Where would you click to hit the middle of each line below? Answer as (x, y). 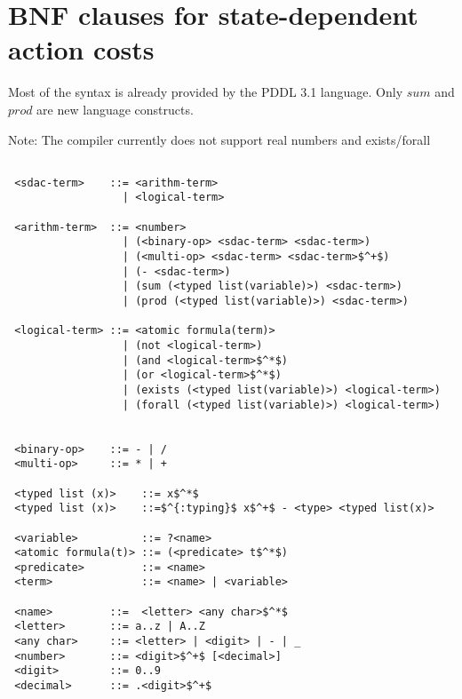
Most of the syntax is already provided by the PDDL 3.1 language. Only (206, 92)
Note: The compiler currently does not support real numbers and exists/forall (219, 139)
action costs (81, 49)
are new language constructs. (115, 109)
